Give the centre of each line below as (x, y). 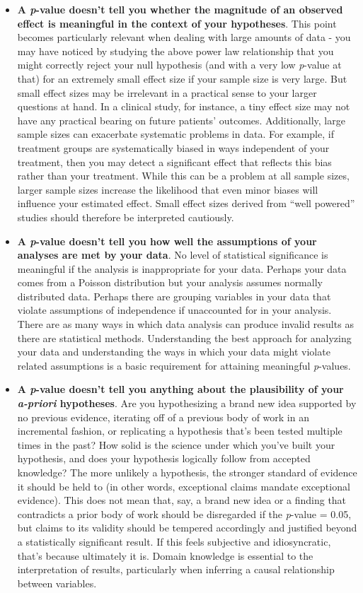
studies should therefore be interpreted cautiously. (126, 217)
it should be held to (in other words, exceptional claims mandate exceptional (184, 486)
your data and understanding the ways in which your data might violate (174, 352)
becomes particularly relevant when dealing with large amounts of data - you (184, 37)
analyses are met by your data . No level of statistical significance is (173, 255)
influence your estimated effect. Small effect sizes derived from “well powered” (186, 203)
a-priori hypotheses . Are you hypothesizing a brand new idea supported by (187, 403)
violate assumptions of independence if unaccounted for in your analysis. (174, 310)
